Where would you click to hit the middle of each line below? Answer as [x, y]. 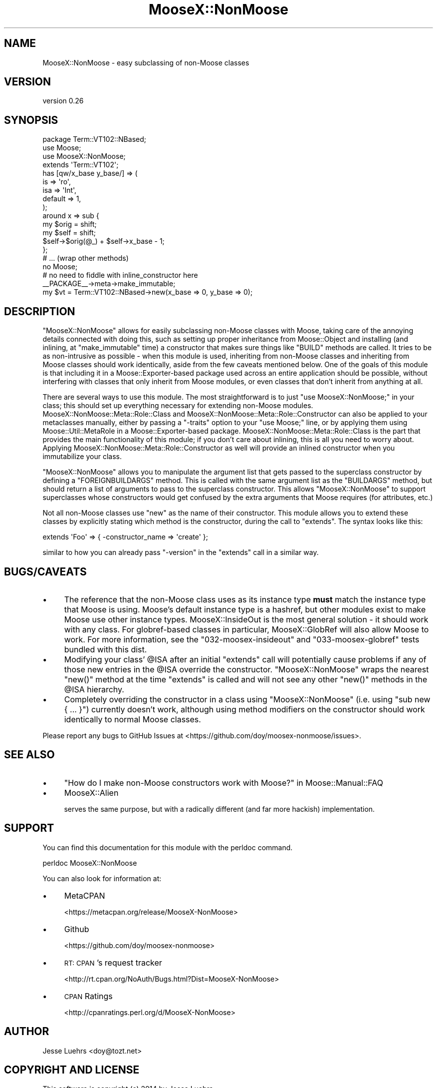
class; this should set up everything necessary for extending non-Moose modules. [178, 406]
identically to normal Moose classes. [132, 719]
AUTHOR [27, 1032]
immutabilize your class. [82, 457]
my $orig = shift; [70, 224]
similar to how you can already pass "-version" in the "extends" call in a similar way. [181, 552]
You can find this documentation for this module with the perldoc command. [168, 847]
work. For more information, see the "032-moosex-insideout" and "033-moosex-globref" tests [242, 639]
